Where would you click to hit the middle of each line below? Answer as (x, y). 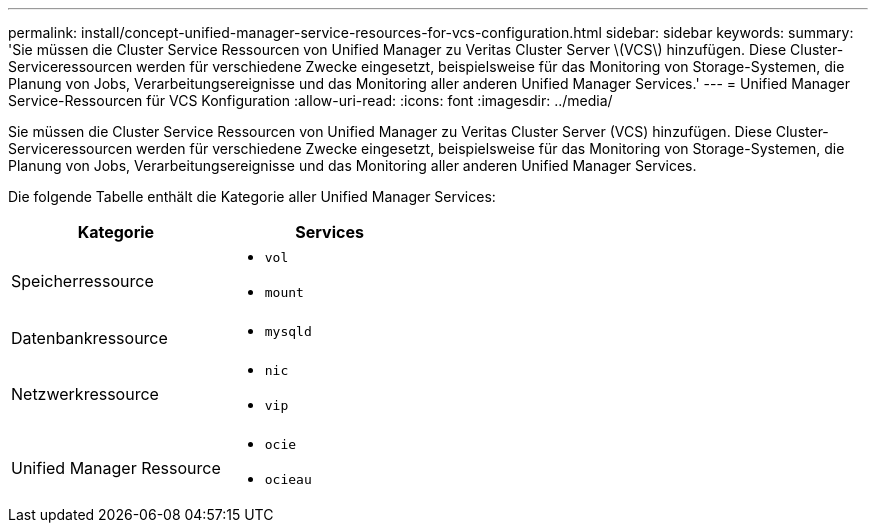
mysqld (288, 331)
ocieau (288, 479)
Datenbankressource (89, 337)
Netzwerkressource (85, 394)
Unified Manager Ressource (116, 468)
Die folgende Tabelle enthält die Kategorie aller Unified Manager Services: (252, 196)
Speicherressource (82, 281)
